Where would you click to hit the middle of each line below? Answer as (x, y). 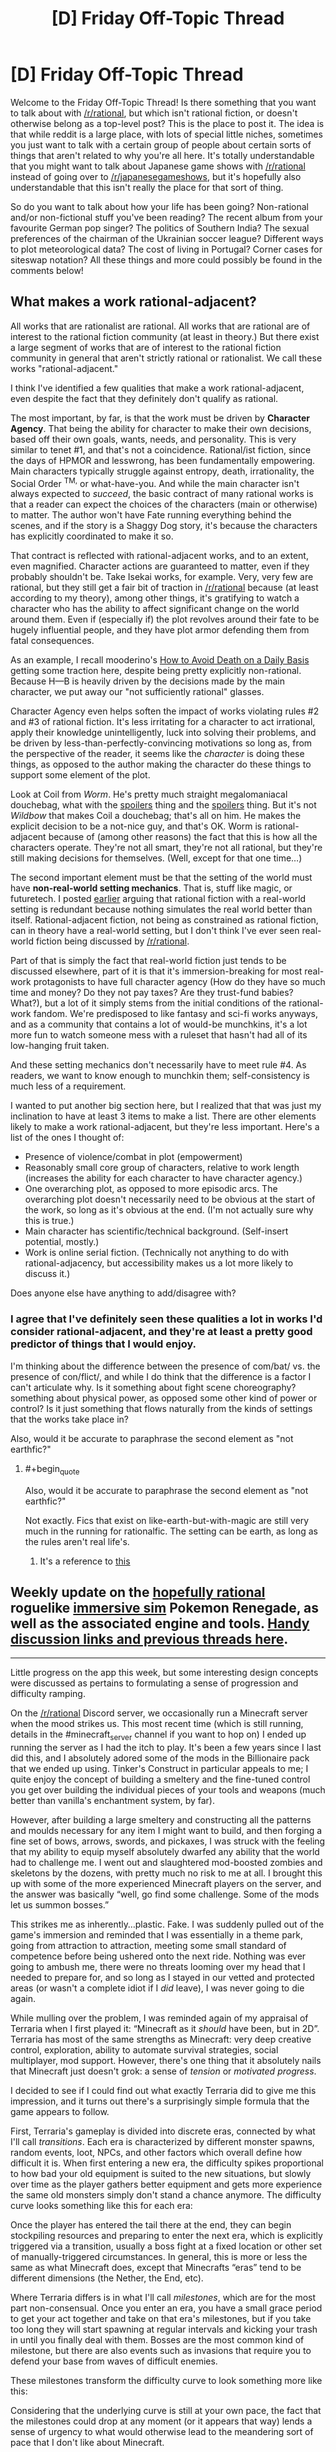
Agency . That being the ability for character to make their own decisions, (161, 428)
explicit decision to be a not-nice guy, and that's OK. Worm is (136, 826)
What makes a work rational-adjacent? (133, 302)
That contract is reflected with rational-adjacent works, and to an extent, (159, 556)
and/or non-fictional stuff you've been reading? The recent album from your (166, 217)
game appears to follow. (60, 2112)
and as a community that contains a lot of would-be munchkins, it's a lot (159, 1024)
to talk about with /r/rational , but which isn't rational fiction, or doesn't (154, 113)
